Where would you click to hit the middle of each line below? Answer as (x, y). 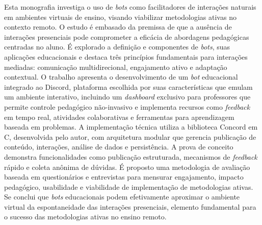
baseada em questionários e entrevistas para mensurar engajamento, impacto (124, 177)
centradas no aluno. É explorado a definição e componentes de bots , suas (117, 47)
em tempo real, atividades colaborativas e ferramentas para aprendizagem (119, 117)
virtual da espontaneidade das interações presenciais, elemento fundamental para (130, 206)
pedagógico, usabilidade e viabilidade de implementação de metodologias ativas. (129, 186)
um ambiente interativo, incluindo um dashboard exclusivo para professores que (127, 97)
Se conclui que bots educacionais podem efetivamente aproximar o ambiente (122, 197)
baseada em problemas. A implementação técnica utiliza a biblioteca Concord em (131, 127)
